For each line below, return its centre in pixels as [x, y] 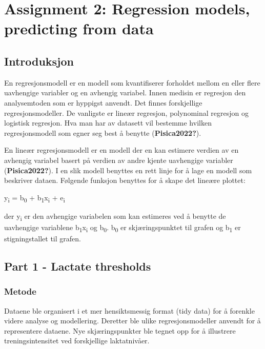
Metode [20, 291]
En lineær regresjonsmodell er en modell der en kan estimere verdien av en [121, 150]
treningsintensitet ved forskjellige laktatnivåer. [77, 341]
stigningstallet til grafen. [43, 239]
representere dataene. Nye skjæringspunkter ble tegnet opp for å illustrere [120, 330]
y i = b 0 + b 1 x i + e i [35, 198]
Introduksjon [39, 61]
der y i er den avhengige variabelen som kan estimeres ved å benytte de [115, 216]
